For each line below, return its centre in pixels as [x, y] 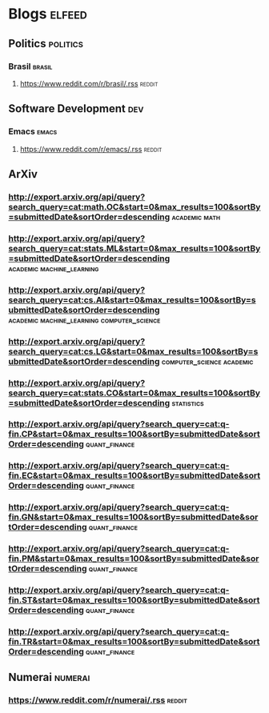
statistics [188, 403]
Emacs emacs [33, 131]
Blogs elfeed [48, 14]
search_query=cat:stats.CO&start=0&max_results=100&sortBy [134, 393]
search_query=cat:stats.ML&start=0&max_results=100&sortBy [134, 248]
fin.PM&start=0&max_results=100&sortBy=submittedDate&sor [134, 559]
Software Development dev [76, 109]
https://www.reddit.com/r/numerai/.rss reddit [98, 700]
